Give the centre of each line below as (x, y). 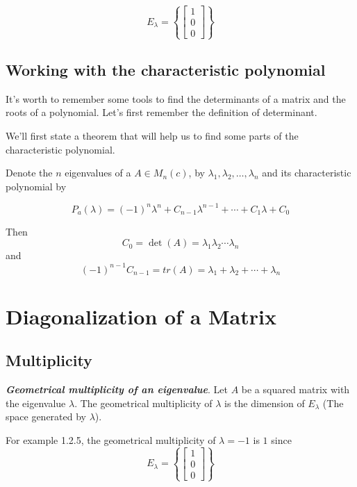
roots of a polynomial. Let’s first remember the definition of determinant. (161, 112)
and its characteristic (307, 173)
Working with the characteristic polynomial (166, 69)
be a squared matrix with (296, 389)
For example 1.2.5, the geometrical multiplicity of (111, 439)
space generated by (46, 416)
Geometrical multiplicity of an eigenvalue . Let (117, 389)
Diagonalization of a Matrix (141, 316)
